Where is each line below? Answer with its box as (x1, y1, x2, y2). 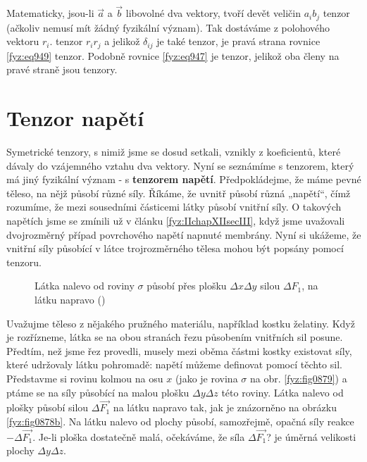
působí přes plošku (147, 278, 227, 293)
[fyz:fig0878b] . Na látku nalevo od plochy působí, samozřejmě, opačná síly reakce (6, 413, 354, 428)
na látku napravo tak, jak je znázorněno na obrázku (113, 400, 337, 415)
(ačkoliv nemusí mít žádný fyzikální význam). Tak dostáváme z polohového (6, 20, 330, 35)
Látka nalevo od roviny (35, 278, 135, 293)
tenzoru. (6, 254, 42, 269)
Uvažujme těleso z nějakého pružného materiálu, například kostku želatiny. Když (6, 316, 355, 330)
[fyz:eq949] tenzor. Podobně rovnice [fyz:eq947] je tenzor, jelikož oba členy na (6, 48, 340, 63)
